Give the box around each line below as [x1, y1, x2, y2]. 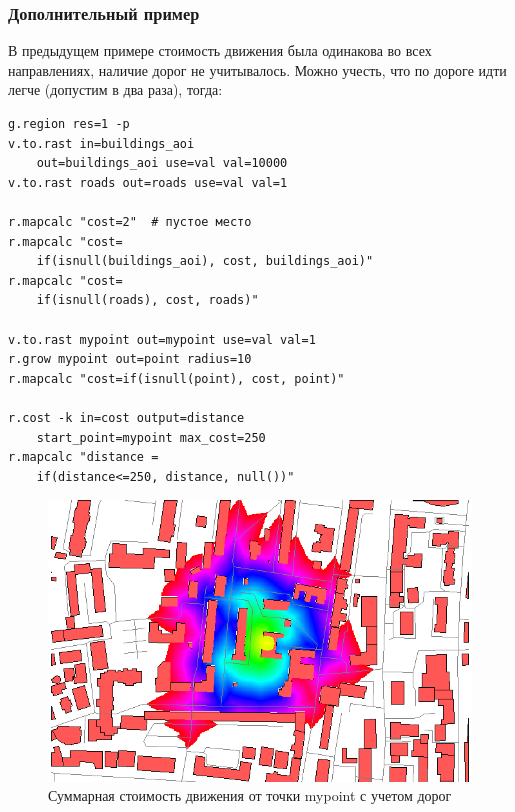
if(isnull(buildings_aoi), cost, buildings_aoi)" [36, 254, 374, 269]
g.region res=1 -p [8, 117, 130, 131]
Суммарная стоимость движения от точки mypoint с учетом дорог [48, 785, 452, 806]
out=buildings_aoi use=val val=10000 [36, 156, 288, 171]
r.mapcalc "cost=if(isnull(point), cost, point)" [8, 371, 345, 386]
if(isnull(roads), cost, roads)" [36, 293, 259, 308]
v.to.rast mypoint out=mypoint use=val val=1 [8, 332, 316, 347]
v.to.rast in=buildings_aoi [8, 136, 195, 151]
